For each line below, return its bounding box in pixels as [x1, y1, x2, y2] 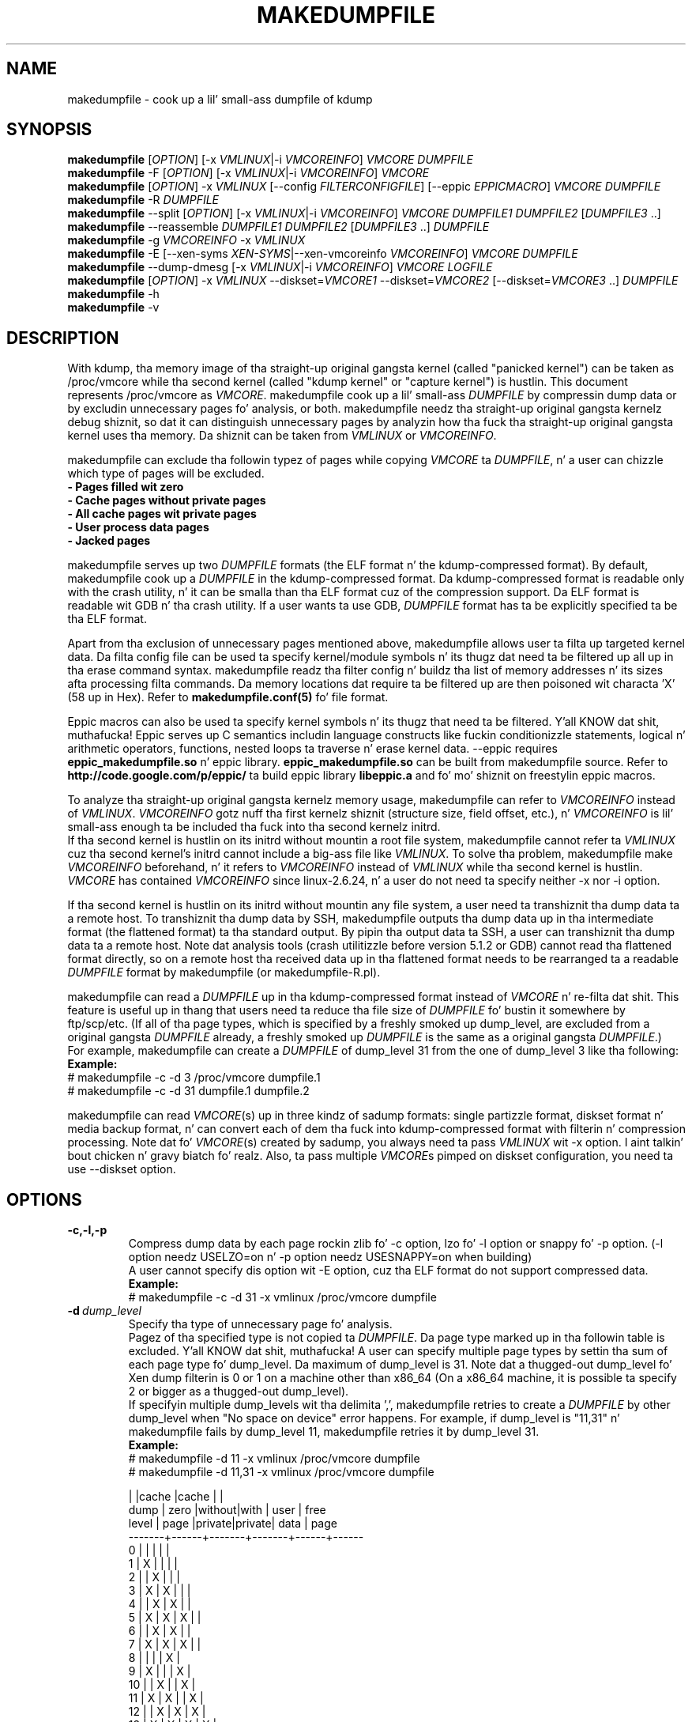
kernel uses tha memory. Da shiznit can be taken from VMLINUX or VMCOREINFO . [67, 429, 497, 443]
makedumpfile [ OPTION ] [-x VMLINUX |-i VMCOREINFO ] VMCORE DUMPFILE [67, 153, 473, 167]
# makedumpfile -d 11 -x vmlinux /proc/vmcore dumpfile [128, 1452, 420, 1466]
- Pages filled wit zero [67, 480, 184, 494]
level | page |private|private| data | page [128, 1516, 337, 1531]
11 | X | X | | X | [128, 1691, 204, 1705]
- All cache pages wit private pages [67, 507, 257, 521]
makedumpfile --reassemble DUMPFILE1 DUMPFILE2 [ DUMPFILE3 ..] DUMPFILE [67, 220, 490, 234]
